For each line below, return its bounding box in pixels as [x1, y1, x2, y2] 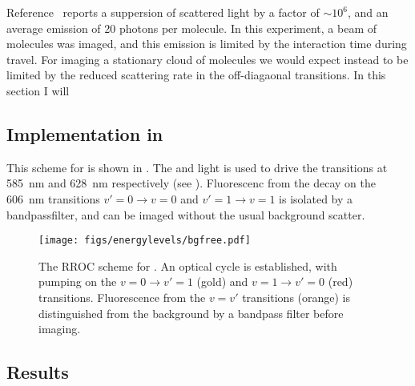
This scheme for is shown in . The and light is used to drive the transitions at [6, 159, 388, 175]
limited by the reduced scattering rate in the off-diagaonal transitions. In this [6, 66, 386, 83]
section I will [6, 82, 70, 99]
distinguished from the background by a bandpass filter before [38, 304, 344, 321]
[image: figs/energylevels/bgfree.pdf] [38, 235, 251, 247]
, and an [347, 4, 389, 20]
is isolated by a [279, 190, 353, 207]
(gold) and [196, 273, 248, 290]
